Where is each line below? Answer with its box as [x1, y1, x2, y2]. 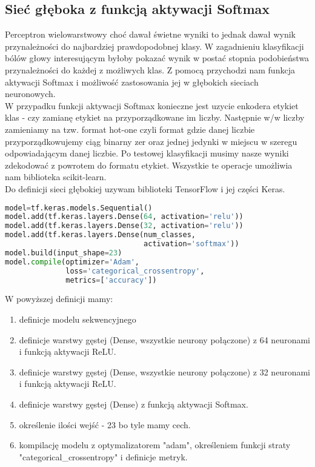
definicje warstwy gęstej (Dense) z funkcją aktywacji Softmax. [19, 397, 248, 410]
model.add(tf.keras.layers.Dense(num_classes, [5, 230, 196, 240]
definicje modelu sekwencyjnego [19, 312, 136, 325]
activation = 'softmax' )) [144, 240, 239, 249]
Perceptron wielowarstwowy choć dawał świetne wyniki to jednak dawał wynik [5, 28, 296, 41]
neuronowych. [5, 87, 56, 100]
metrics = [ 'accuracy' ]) [65, 275, 157, 284]
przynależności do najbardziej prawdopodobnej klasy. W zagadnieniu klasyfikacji [5, 39, 304, 52]
